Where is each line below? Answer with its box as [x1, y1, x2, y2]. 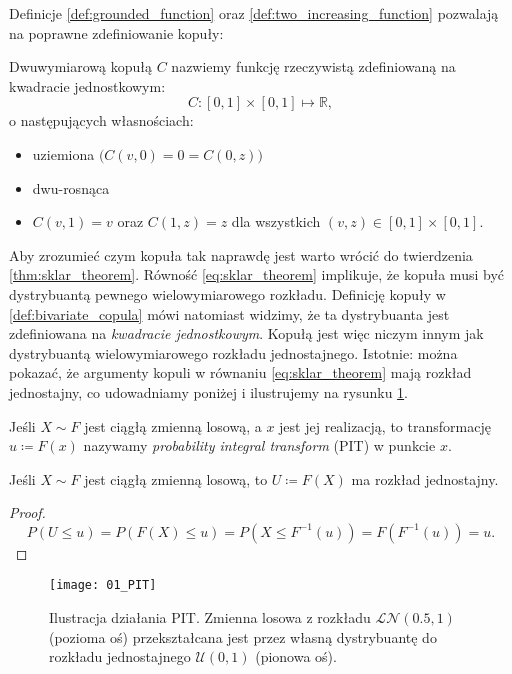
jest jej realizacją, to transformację [279, 415, 491, 436]
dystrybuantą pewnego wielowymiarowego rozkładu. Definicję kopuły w [9, 283, 446, 304]
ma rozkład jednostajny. [351, 468, 499, 489]
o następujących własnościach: [9, 110, 194, 131]
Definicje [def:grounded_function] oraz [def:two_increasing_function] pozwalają [9, 3, 499, 23]
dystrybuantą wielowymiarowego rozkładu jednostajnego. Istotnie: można [9, 342, 458, 363]
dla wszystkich [231, 211, 321, 232]
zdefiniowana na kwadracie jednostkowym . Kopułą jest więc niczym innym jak [9, 323, 484, 344]
